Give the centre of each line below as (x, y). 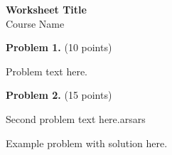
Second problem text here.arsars (76, 118)
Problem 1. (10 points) (59, 47)
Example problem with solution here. (87, 143)
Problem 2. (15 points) (59, 95)
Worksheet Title (46, 9)
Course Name (35, 23)
